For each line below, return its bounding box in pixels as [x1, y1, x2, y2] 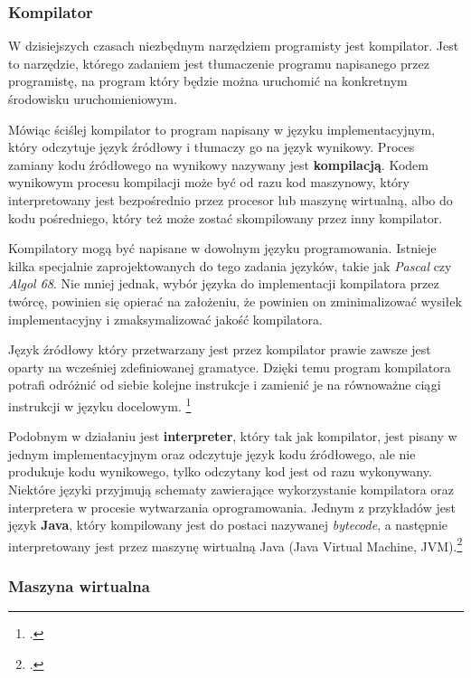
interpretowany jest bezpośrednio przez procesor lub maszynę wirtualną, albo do [8, 190, 453, 209]
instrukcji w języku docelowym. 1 [8, 393, 192, 415]
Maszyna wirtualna [8, 574, 150, 597]
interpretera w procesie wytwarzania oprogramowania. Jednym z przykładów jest [8, 497, 456, 516]
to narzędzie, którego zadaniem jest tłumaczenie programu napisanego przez [8, 53, 429, 72]
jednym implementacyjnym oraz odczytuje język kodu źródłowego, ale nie [8, 444, 416, 463]
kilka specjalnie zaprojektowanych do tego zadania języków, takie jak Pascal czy [8, 256, 452, 275]
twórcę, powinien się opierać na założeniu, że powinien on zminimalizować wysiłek [8, 291, 462, 310]
